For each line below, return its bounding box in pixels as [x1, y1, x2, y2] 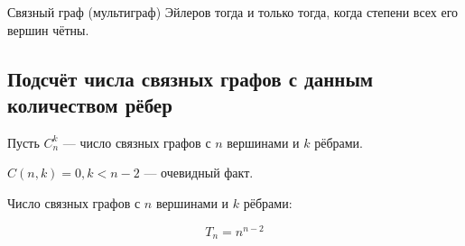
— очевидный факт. [144, 163, 254, 182]
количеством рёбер [7, 90, 172, 118]
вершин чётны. [7, 20, 89, 39]
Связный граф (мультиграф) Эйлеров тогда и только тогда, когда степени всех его [7, 3, 459, 21]
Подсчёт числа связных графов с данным [7, 64, 374, 92]
